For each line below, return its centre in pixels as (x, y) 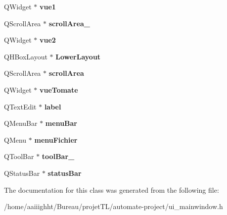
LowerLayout (78, 56)
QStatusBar (22, 173)
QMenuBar (21, 123)
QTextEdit (20, 106)
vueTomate (59, 89)
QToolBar (19, 156)
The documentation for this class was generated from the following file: (112, 189)
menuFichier (56, 139)
